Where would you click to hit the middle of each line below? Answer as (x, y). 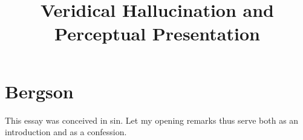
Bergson (39, 91)
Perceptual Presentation (157, 33)
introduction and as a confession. (66, 132)
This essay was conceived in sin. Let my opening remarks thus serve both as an (152, 120)
